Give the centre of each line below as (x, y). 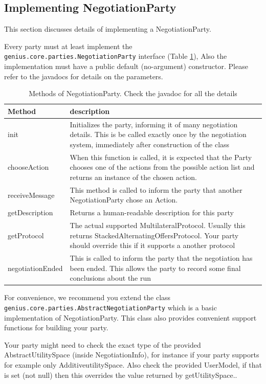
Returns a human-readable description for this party (152, 212)
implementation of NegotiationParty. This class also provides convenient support (130, 317)
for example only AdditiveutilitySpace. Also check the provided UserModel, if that (133, 364)
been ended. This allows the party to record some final (155, 268)
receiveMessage (31, 195)
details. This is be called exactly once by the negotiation (158, 134)
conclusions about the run (110, 278)
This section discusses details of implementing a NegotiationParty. (108, 29)
